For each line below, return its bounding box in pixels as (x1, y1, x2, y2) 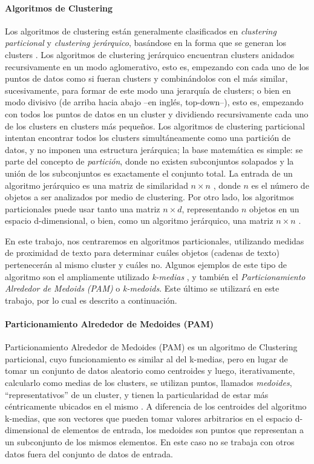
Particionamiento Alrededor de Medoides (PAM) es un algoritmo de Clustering (5, 341, 298, 353)
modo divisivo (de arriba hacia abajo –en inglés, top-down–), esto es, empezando (5, 96, 304, 108)
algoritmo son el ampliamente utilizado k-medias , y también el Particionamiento (5, 270, 306, 283)
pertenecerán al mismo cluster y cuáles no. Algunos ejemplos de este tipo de (5, 258, 287, 271)
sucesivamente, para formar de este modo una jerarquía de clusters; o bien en (5, 83, 291, 96)
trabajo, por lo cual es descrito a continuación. (5, 293, 177, 306)
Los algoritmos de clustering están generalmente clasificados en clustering (5, 24, 276, 37)
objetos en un (249, 202, 299, 215)
